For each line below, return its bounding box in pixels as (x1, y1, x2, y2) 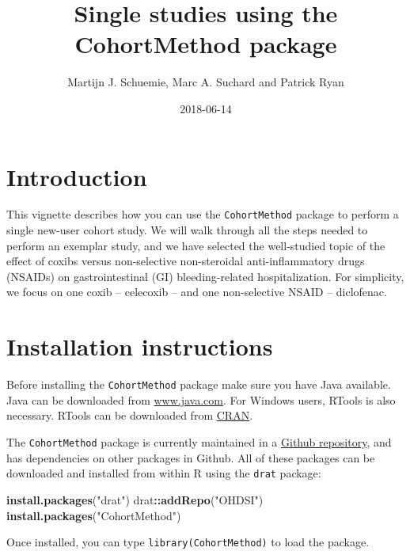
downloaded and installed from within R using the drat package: (6, 465, 321, 481)
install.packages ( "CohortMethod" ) (6, 507, 181, 523)
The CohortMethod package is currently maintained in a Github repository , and (6, 434, 392, 450)
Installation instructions (6, 330, 273, 363)
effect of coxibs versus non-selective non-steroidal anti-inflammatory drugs (6, 253, 365, 269)
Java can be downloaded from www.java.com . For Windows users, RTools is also (6, 391, 396, 408)
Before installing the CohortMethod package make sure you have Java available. (6, 376, 391, 393)
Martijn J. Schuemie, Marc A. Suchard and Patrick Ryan (67, 74, 344, 90)
